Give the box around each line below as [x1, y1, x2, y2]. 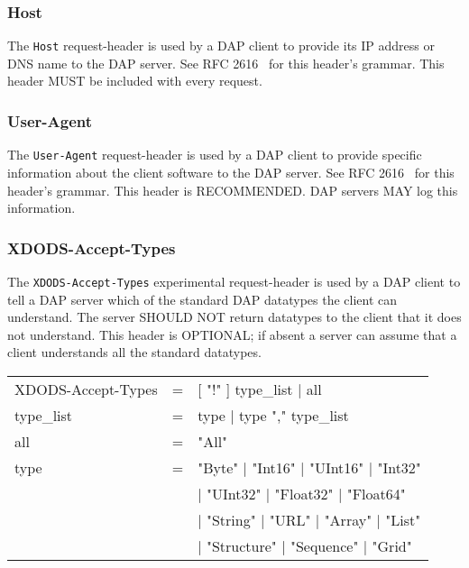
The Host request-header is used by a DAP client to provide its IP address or [7, 36, 435, 55]
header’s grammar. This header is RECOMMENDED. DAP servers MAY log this [7, 180, 458, 199]
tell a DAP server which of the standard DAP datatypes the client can [7, 289, 398, 308]
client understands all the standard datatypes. [7, 343, 262, 362]
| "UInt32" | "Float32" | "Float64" [198, 482, 406, 504]
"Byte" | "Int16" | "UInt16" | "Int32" [198, 456, 421, 478]
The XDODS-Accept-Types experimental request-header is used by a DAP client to [7, 271, 461, 290]
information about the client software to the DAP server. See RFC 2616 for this [7, 162, 455, 181]
